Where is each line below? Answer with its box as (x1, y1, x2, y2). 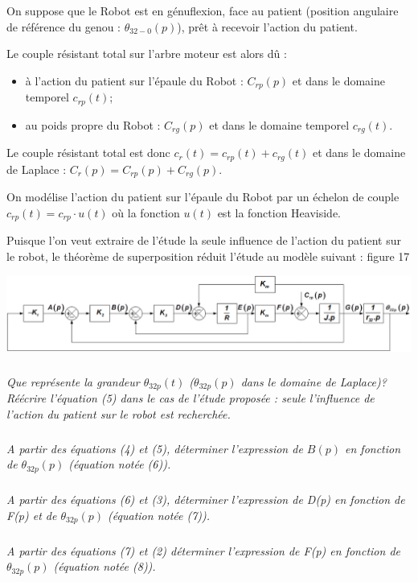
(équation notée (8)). (53, 558, 156, 575)
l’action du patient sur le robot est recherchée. (6, 405, 231, 422)
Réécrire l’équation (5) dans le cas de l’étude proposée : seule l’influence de (6, 390, 375, 407)
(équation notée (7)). (108, 506, 211, 523)
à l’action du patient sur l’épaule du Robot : (25, 72, 244, 89)
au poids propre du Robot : (25, 116, 161, 133)
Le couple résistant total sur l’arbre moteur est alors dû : (6, 45, 287, 62)
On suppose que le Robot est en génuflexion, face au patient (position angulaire (6, 2, 399, 19)
